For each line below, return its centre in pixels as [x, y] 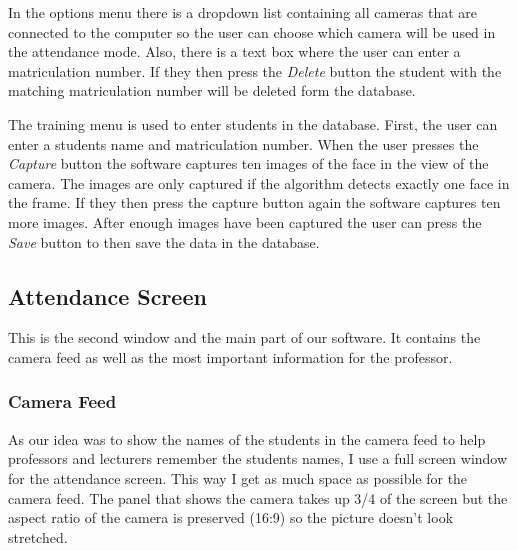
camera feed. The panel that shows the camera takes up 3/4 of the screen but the [258, 497]
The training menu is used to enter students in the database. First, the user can [253, 123]
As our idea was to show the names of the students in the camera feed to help [247, 438]
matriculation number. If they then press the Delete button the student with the [255, 70]
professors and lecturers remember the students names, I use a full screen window [258, 458]
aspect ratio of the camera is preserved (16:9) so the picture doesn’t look [231, 517]
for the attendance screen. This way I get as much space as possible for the [238, 477]
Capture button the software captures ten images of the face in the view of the [248, 163]
